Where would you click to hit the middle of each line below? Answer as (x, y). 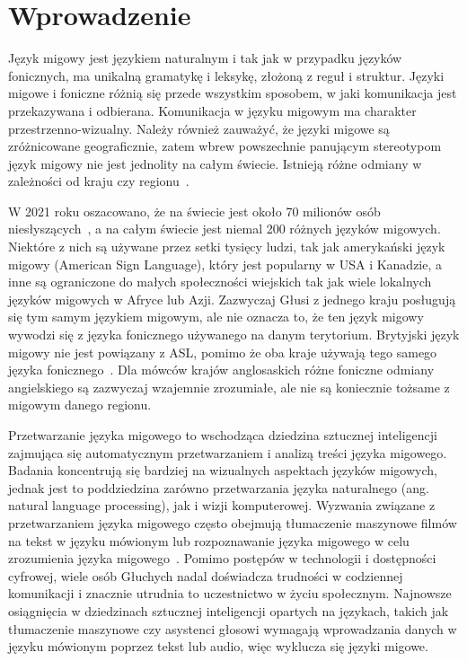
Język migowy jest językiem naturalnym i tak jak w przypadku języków (205, 58)
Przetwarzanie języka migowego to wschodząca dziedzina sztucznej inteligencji (223, 435)
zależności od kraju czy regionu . (99, 181)
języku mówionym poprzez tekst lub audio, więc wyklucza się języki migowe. (218, 646)
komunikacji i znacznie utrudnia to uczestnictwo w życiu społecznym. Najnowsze (230, 593)
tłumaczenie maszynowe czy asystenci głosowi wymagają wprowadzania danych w (233, 628)
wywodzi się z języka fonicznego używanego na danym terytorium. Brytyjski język (234, 335)
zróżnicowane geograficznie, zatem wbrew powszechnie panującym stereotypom (225, 146)
